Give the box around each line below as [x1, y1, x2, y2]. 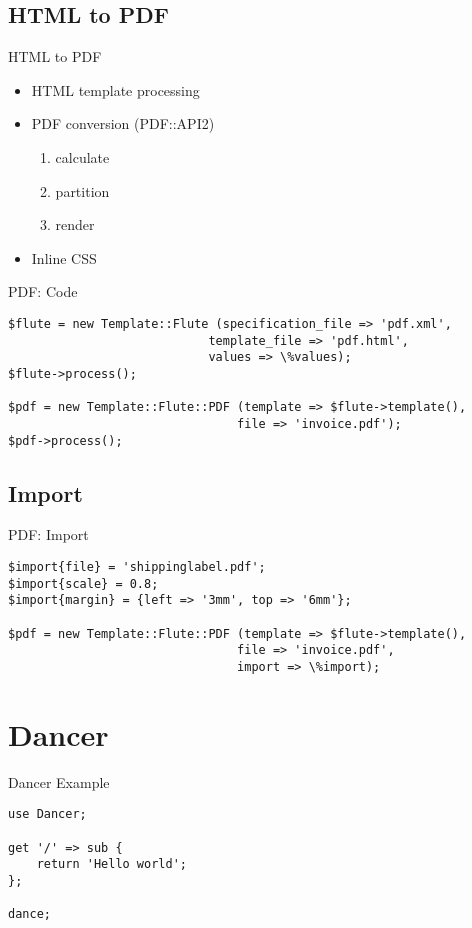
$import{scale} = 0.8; [8, 576, 159, 591]
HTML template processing [31, 79, 200, 100]
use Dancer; [8, 807, 87, 822]
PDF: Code [8, 281, 78, 302]
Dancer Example [8, 771, 110, 792]
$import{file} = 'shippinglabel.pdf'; [8, 560, 266, 574]
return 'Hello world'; [36, 857, 187, 872]
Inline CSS [31, 247, 97, 268]
